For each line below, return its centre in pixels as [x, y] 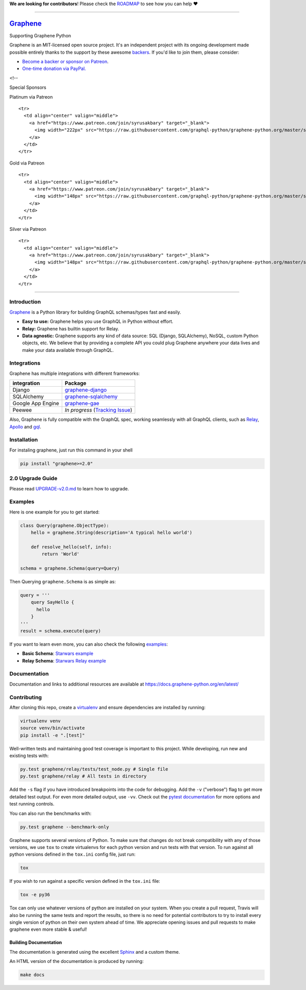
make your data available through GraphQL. [68, 350]
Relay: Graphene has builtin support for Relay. [71, 328]
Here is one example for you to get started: [55, 512]
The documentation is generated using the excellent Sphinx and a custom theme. [95, 952]
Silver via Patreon [28, 229]
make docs [32, 975]
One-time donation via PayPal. [54, 68]
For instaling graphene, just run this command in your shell [71, 450]
